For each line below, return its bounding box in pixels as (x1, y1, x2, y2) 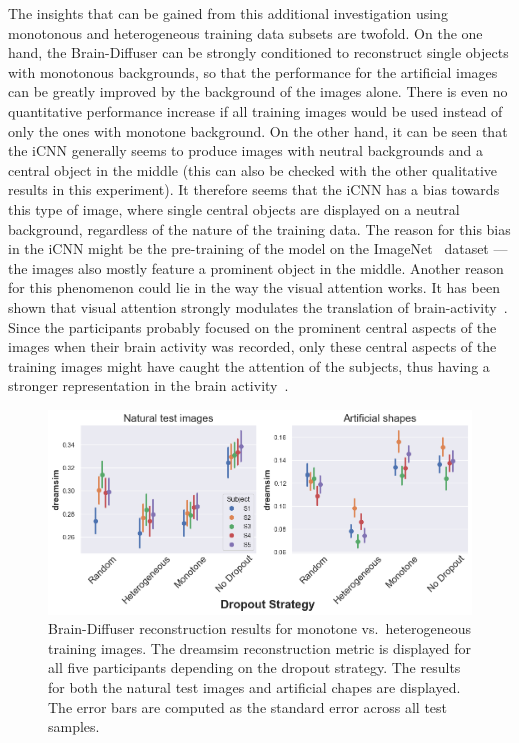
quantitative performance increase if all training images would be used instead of (8, 100, 503, 121)
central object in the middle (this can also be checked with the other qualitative (8, 159, 498, 180)
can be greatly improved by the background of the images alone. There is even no (8, 81, 508, 102)
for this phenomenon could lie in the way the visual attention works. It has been (8, 277, 500, 298)
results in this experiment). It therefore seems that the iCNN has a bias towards (8, 179, 500, 200)
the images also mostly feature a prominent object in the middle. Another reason (8, 257, 504, 278)
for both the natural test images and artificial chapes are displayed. (48, 676, 461, 697)
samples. (48, 716, 100, 737)
